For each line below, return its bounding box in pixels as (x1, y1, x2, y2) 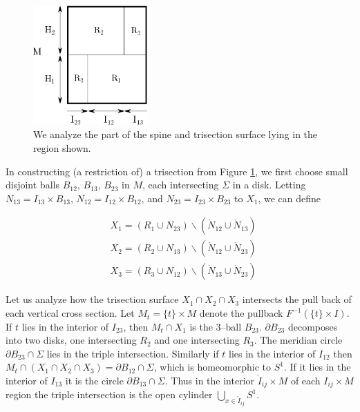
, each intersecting (142, 177, 219, 192)
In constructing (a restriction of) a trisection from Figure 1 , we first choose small (6, 164, 348, 178)
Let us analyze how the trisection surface (6, 292, 179, 306)
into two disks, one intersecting (6, 333, 137, 347)
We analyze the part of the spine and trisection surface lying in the (33, 127, 318, 141)
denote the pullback (199, 306, 283, 320)
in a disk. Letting (232, 177, 306, 192)
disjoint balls (6, 177, 59, 192)
